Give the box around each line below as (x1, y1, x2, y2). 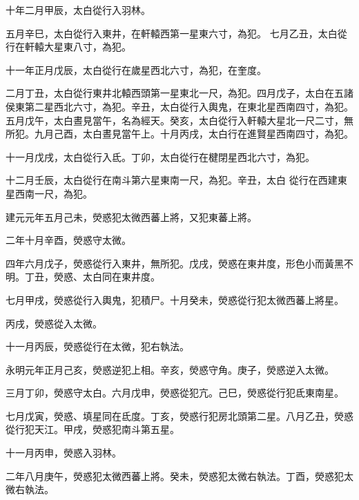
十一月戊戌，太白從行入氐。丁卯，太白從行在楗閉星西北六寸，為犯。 (6, 149, 315, 164)
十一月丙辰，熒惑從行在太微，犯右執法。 (6, 339, 189, 354)
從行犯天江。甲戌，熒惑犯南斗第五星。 (6, 422, 179, 436)
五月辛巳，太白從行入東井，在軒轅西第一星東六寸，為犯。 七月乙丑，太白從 (6, 26, 347, 40)
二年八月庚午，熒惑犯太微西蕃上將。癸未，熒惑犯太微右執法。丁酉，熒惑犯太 (6, 468, 353, 483)
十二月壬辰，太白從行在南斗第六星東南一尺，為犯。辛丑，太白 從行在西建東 (6, 173, 347, 187)
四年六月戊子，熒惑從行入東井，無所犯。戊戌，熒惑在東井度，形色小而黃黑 (6, 256, 344, 270)
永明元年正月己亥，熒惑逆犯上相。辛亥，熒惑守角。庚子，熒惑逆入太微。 (6, 362, 334, 376)
